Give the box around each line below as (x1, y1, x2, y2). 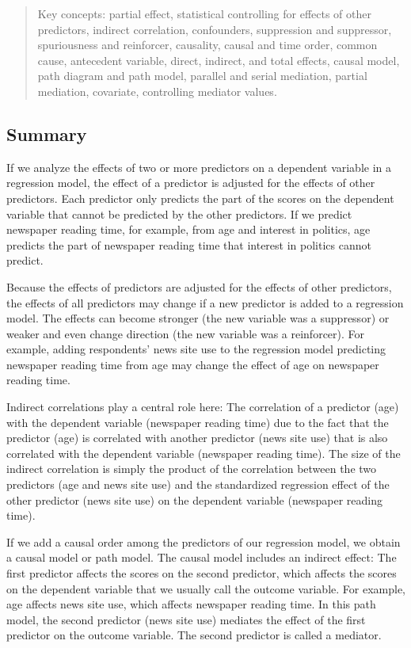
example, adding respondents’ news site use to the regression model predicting (6, 341, 386, 357)
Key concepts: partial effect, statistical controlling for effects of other (37, 6, 371, 21)
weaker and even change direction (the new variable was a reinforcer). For (6, 325, 365, 341)
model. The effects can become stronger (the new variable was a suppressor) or (6, 310, 390, 326)
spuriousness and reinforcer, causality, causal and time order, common (37, 36, 378, 53)
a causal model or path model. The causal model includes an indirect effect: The (6, 549, 397, 566)
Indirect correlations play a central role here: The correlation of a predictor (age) (6, 398, 399, 415)
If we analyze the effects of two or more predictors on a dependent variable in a (6, 158, 392, 175)
